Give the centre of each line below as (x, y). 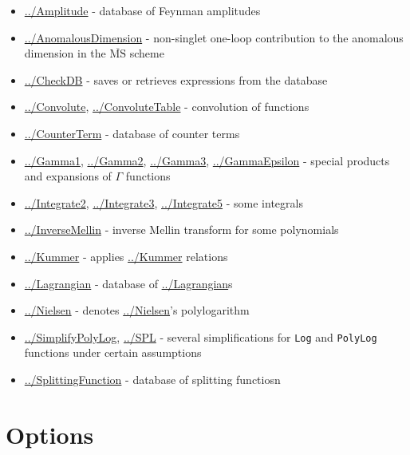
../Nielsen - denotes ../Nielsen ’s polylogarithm (137, 310)
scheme (147, 53)
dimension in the (65, 53)
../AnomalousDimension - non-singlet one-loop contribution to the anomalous (214, 37)
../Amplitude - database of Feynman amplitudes (142, 10)
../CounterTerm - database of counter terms (132, 133)
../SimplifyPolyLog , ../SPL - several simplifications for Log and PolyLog (201, 336)
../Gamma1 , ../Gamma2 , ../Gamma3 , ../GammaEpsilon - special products (207, 160)
